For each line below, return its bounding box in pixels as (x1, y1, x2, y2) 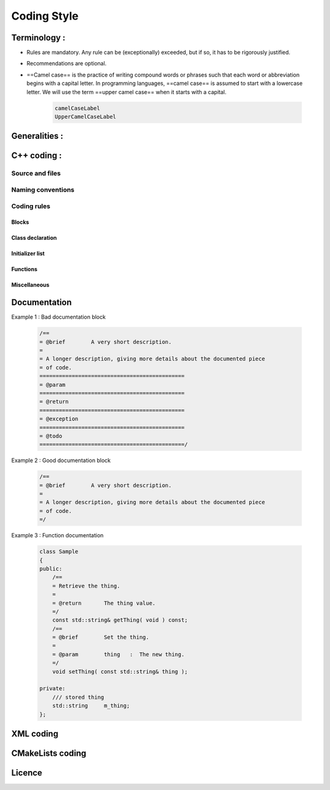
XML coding (11, 729, 59, 739)
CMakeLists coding (11, 748, 87, 759)
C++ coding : (11, 151, 62, 161)
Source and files (11, 169, 61, 177)
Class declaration (11, 234, 57, 242)
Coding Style (11, 9, 79, 23)
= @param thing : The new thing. (52, 650, 185, 658)
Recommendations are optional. (26, 60, 107, 67)
